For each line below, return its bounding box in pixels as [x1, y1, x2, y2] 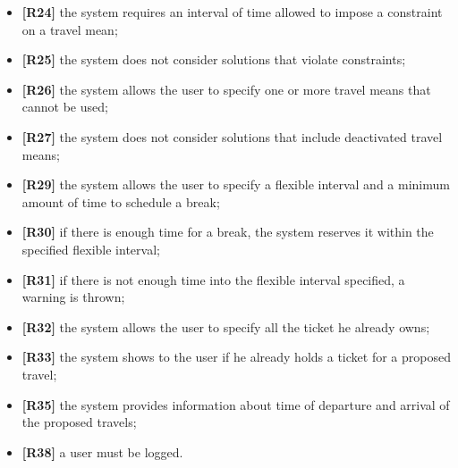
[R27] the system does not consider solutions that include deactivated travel [21, 127, 443, 146]
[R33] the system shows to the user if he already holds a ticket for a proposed [21, 347, 451, 366]
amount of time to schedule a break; [21, 192, 220, 211]
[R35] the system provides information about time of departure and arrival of [21, 395, 450, 414]
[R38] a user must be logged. [21, 442, 183, 461]
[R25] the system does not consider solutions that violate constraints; [21, 50, 406, 69]
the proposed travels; [21, 413, 137, 431]
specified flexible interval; [21, 239, 160, 258]
